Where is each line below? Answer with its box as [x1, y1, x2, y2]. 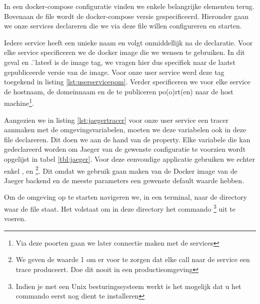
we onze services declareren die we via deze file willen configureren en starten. [4, 20, 242, 31]
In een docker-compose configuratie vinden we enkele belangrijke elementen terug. [4, 1, 254, 11]
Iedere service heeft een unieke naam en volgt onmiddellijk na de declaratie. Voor [4, 37, 253, 47]
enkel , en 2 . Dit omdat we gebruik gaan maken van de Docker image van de [4, 164, 237, 176]
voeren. [4, 213, 26, 224]
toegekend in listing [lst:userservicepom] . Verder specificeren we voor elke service [4, 76, 250, 87]
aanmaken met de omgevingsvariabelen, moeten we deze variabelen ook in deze [4, 124, 246, 135]
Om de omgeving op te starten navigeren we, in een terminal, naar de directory [4, 192, 247, 202]
